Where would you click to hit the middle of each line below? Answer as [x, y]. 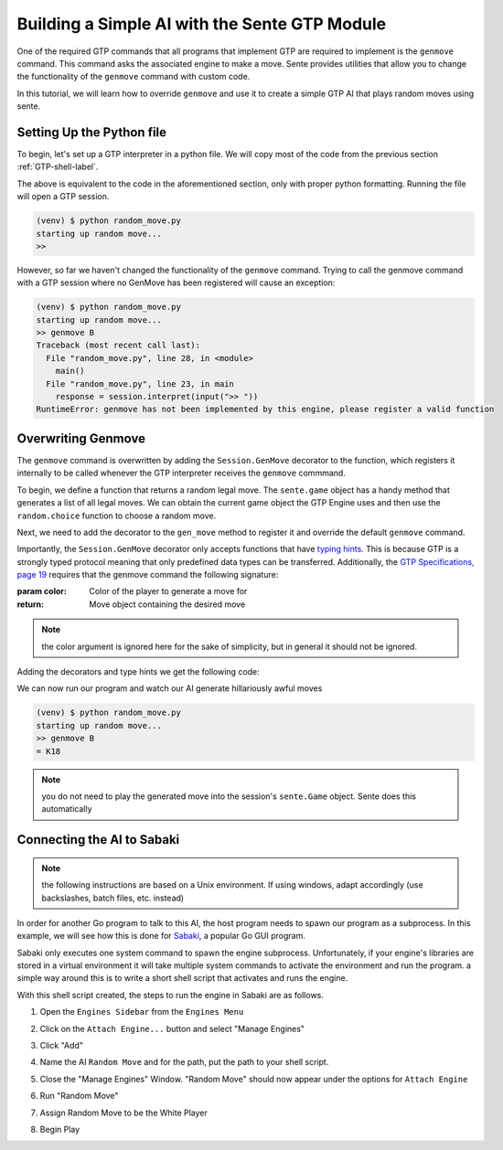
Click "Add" [62, 1046]
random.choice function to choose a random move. [117, 516]
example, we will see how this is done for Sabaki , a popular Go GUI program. [161, 936]
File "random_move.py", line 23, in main [140, 383]
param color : [42, 591]
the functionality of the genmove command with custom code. [134, 77]
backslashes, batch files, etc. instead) [113, 898]
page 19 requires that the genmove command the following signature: [148, 575]
